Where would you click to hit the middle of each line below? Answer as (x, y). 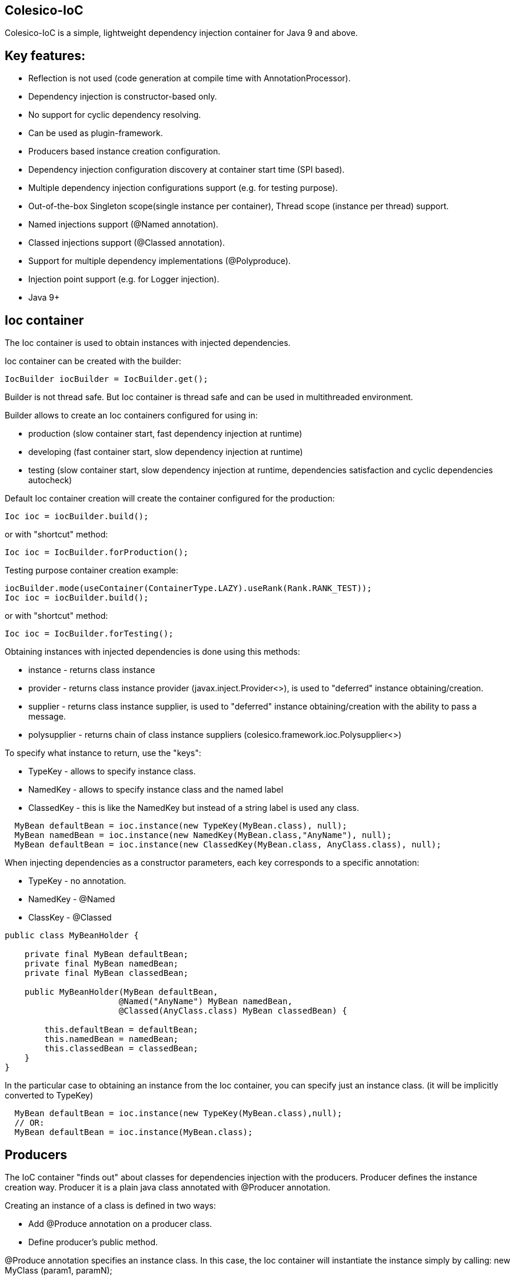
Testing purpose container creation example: (92, 570)
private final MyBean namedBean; (102, 964)
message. (47, 717)
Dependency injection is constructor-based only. (123, 97)
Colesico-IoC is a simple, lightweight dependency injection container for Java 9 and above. (181, 33)
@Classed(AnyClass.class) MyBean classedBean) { (233, 1011)
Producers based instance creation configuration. (124, 151)
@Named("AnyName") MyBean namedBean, (205, 1002)
